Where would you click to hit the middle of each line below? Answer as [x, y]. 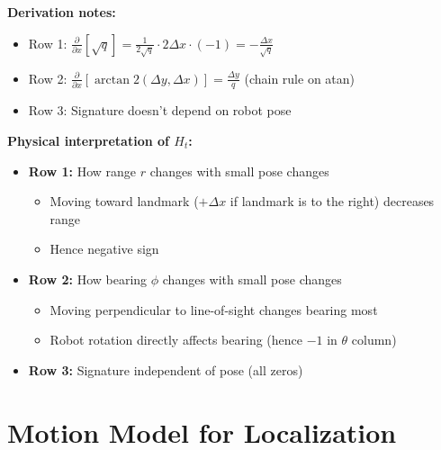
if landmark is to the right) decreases [332, 201]
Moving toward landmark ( [124, 201]
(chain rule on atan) [299, 78]
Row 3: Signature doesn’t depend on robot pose [160, 110]
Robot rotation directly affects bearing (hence [176, 340]
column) [374, 340]
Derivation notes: [62, 12]
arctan [112, 80]
